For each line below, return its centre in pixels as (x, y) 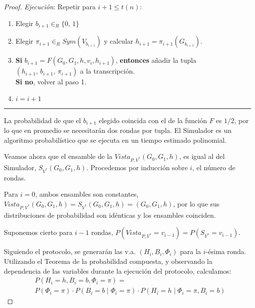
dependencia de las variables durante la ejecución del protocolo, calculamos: (118, 270)
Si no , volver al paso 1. (51, 82)
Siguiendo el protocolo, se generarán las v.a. (70, 251)
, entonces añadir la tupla (156, 60)
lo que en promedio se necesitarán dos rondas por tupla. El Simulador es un (118, 130)
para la (191, 251)
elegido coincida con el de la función (153, 120)
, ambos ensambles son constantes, (87, 194)
